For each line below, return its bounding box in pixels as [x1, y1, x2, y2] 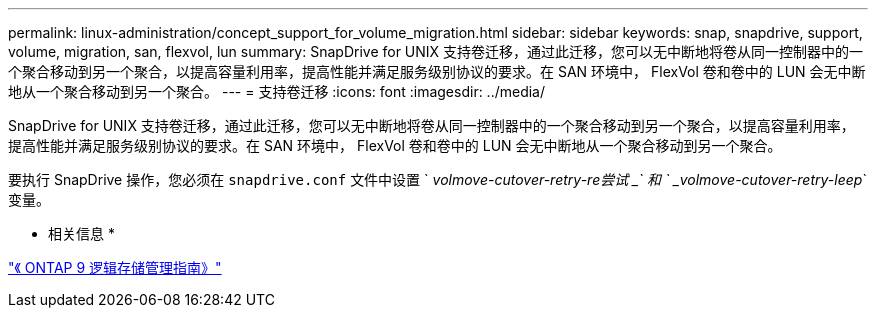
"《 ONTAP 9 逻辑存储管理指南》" [8, 259, 222, 276]
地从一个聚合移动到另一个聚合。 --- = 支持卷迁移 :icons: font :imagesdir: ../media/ [8, 83, 546, 100]
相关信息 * [48, 225, 115, 242]
